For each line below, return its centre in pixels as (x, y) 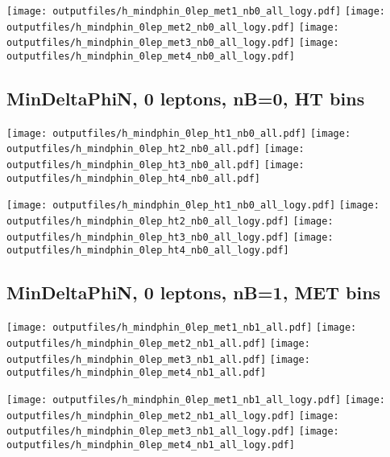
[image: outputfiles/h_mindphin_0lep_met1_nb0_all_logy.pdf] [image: (196, 11)
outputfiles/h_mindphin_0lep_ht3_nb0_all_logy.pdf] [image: (170, 237)
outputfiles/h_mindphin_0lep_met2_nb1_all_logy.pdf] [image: (173, 416)
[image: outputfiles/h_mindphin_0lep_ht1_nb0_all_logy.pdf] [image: (193, 206)
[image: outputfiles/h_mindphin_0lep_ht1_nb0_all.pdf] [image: (179, 133)
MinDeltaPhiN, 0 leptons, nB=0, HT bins (186, 99)
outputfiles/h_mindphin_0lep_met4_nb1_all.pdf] (137, 373)
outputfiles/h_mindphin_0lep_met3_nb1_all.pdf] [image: (158, 359)
